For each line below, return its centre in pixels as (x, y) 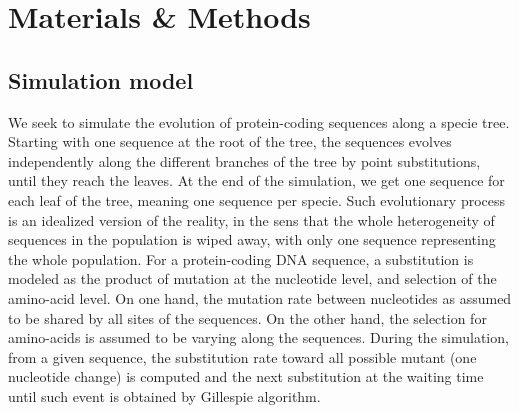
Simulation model (101, 79)
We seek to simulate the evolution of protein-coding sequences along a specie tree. (259, 121)
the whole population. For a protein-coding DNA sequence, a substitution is (241, 258)
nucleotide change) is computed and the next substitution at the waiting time (246, 376)
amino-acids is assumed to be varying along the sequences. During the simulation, (258, 337)
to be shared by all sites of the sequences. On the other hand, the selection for (247, 317)
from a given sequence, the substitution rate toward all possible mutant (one (242, 356)
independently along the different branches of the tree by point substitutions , (244, 160)
